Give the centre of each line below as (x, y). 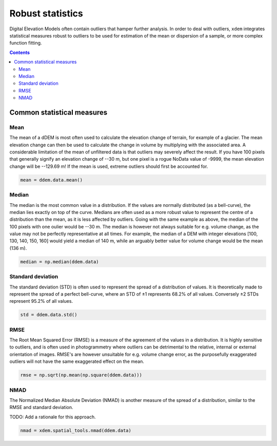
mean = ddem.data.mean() (52, 180)
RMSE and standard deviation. (42, 408)
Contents (20, 52)
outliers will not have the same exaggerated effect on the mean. (77, 361)
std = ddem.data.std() (49, 315)
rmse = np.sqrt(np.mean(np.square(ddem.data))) (81, 375)
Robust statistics (46, 13)
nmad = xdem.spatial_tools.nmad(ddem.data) (76, 430)
